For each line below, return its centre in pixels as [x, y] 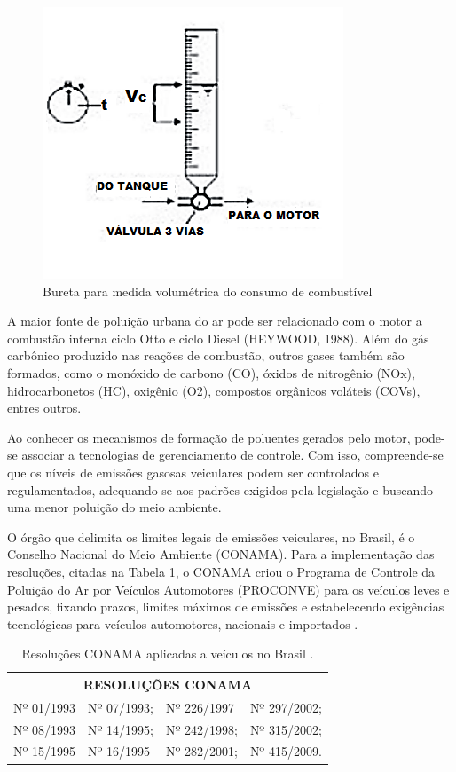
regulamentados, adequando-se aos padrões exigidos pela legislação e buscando [220, 489]
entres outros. [44, 408]
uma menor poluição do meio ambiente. [114, 507]
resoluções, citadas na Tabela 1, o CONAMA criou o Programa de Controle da [221, 571]
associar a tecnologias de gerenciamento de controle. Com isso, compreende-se [232, 455]
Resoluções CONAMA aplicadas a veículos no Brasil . [168, 654]
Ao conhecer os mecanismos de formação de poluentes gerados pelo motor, [209, 437]
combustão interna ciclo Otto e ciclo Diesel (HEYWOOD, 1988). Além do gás [218, 338]
